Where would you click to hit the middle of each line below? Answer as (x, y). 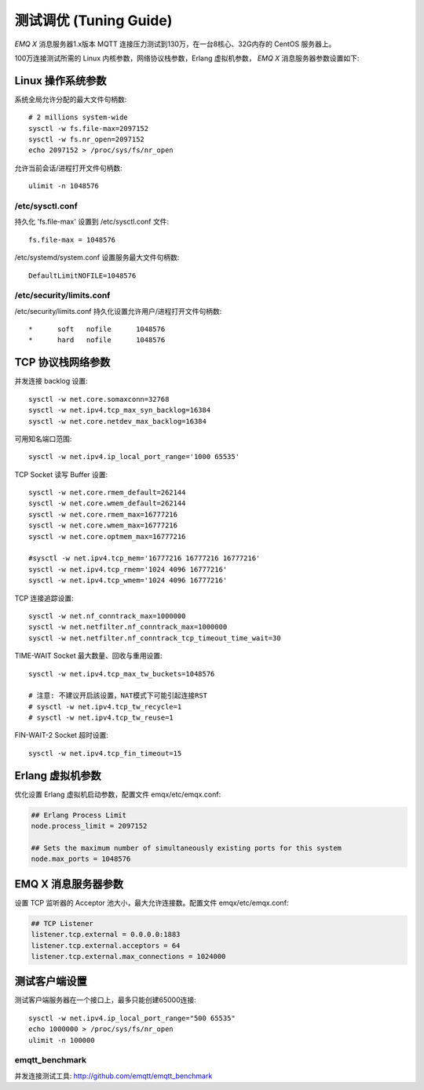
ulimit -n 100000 (62, 1040)
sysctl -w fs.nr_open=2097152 (87, 140)
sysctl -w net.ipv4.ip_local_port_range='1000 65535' (134, 457)
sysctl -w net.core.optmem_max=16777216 (107, 536)
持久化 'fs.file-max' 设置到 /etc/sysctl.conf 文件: (91, 222)
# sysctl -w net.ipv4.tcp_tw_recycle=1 (105, 707)
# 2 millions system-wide (79, 117)
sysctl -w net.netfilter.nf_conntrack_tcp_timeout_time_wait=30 (155, 638)
